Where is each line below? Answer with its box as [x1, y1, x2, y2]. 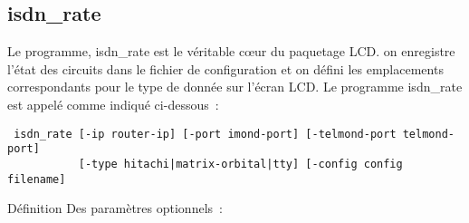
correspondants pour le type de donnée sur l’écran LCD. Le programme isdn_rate [7, 77, 463, 96]
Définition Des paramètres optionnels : [7, 199, 223, 218]
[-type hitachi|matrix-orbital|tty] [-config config [78, 157, 403, 170]
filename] [7, 172, 66, 186]
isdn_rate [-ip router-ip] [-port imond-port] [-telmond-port [14, 127, 397, 141]
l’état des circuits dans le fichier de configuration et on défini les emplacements [7, 59, 444, 78]
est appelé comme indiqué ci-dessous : [7, 94, 219, 113]
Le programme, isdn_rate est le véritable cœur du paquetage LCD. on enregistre [7, 42, 455, 61]
